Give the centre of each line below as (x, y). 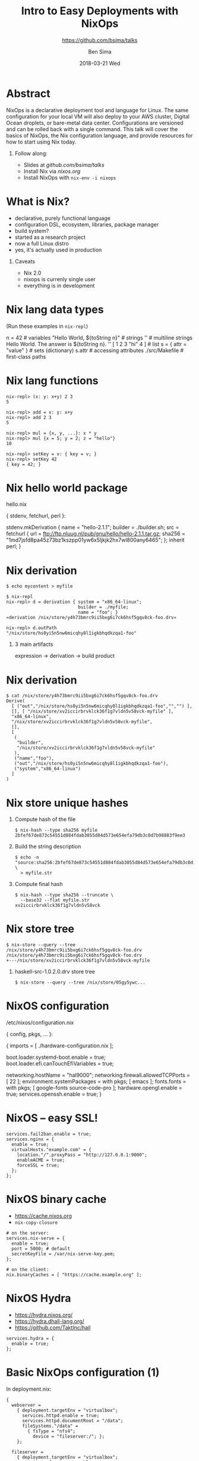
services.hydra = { (30, 1338)
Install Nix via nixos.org (52, 171)
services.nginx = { (30, 1139)
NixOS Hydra (39, 1299)
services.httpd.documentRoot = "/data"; (72, 1420)
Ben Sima (100, 51)
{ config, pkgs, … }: (30, 1034)
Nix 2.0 (32, 273)
